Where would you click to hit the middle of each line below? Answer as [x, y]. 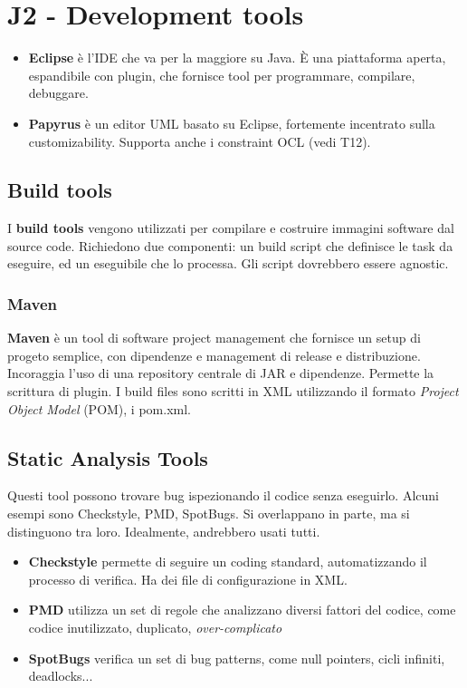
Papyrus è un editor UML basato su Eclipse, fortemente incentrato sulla [232, 123]
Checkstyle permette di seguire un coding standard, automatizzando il [228, 562]
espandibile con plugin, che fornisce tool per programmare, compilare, [222, 75]
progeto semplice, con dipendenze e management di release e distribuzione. [214, 355]
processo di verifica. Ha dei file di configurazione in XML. [188, 579]
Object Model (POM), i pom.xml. [99, 408]
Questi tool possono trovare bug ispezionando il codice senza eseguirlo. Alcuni [223, 495]
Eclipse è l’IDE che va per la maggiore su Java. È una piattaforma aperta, [237, 58]
